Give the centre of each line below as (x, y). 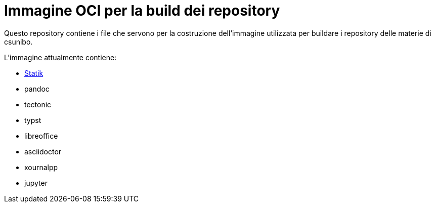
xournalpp (41, 167)
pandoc (37, 89)
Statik (34, 73)
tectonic (38, 104)
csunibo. (18, 42)
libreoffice (41, 136)
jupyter (36, 183)
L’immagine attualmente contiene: (60, 57)
